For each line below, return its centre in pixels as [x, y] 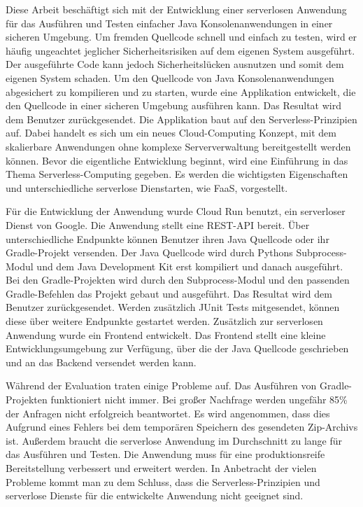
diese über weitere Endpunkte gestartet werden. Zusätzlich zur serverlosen [164, 321]
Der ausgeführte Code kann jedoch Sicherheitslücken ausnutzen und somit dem [175, 64]
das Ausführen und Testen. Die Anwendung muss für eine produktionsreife [165, 454]
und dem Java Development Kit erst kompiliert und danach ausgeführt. [190, 266]
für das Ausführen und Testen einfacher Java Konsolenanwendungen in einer [169, 23]
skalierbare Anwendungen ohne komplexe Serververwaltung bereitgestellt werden [178, 146]
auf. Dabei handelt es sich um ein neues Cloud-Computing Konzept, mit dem [171, 133]
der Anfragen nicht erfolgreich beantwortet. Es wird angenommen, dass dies [168, 413]
